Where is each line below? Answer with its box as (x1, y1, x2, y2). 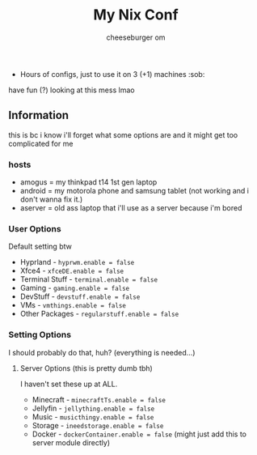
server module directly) (32, 437, 111, 447)
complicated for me (8, 138, 74, 148)
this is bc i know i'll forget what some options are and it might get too (8, 130, 238, 139)
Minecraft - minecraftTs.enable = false (32, 394, 166, 404)
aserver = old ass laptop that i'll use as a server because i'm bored (19, 203, 242, 213)
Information (8, 108, 70, 122)
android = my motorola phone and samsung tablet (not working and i (19, 186, 249, 196)
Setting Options (8, 330, 71, 341)
